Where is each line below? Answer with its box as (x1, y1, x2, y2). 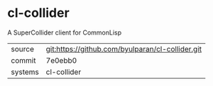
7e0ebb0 (45, 55, 77, 65)
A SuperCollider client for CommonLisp (7, 28, 122, 37)
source (11, 44, 34, 54)
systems (11, 67, 39, 77)
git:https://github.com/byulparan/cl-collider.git (45, 44, 202, 54)
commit (11, 55, 36, 65)
